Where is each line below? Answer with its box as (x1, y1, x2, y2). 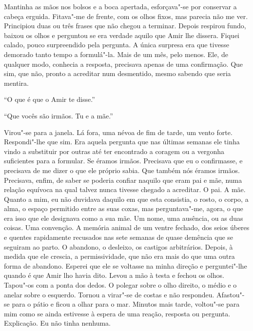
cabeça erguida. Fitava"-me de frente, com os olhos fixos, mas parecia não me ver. (4, 11, 248, 21)
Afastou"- (216, 289, 245, 299)
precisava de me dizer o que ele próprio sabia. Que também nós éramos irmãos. (4, 165, 240, 175)
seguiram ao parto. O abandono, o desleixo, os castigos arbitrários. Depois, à (4, 241, 233, 252)
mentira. (4, 78, 29, 88)
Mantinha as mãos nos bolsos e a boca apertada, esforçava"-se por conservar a (4, 1, 237, 11)
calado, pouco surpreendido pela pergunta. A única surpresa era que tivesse (4, 39, 229, 50)
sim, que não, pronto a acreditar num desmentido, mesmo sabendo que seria (4, 68, 231, 78)
